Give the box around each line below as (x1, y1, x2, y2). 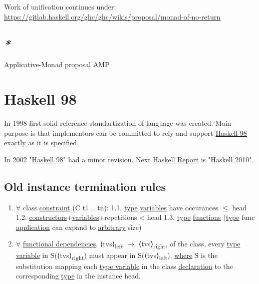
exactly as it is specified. (4, 137, 79, 148)
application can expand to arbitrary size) (16, 221, 142, 232)
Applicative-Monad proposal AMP (4, 59, 110, 70)
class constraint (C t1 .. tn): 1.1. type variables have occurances (23, 202, 218, 212)
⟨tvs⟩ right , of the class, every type (138, 238, 240, 250)
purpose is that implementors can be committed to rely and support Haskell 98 (4, 127, 247, 138)
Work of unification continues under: (4, 2, 116, 12)
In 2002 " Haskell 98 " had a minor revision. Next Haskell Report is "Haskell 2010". (4, 154, 254, 164)
